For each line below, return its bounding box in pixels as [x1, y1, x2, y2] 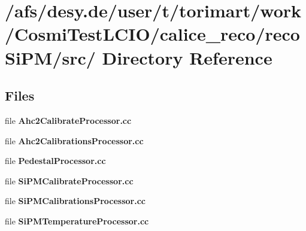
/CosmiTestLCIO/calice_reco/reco [5, 22, 300, 46]
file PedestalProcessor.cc [5, 154, 106, 167]
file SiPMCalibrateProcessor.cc [5, 174, 134, 187]
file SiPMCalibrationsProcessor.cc [5, 194, 146, 207]
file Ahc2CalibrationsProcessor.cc [5, 134, 144, 147]
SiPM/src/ [5, 45, 96, 69]
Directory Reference [102, 45, 272, 69]
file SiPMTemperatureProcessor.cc [5, 214, 149, 227]
